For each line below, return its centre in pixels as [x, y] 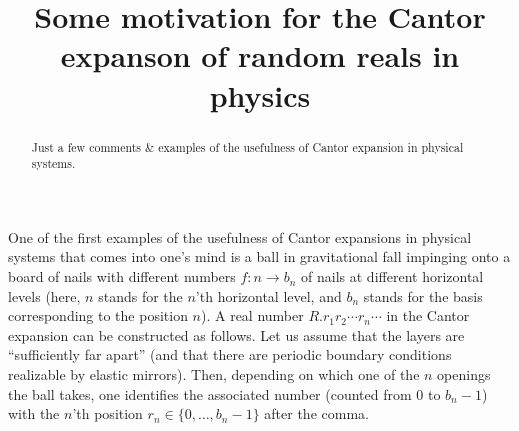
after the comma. [316, 413]
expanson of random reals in [260, 55]
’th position [107, 413]
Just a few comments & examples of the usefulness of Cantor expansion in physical [247, 146]
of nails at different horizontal [392, 276]
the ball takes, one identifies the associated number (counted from [210, 393]
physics [260, 94]
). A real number [252, 315]
